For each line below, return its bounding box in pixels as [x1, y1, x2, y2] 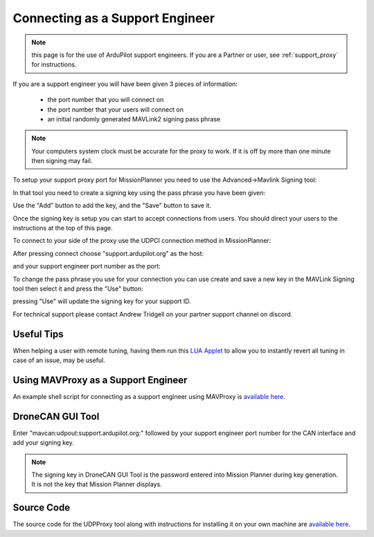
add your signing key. [12, 438, 74, 447]
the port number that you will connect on [47, 96, 164, 104]
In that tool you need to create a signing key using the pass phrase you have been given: [12, 188, 266, 197]
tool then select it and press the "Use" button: [12, 284, 143, 293]
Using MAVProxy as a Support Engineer [12, 374, 188, 386]
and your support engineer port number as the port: [12, 262, 161, 271]
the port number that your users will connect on [47, 105, 184, 114]
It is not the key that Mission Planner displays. [31, 480, 162, 488]
